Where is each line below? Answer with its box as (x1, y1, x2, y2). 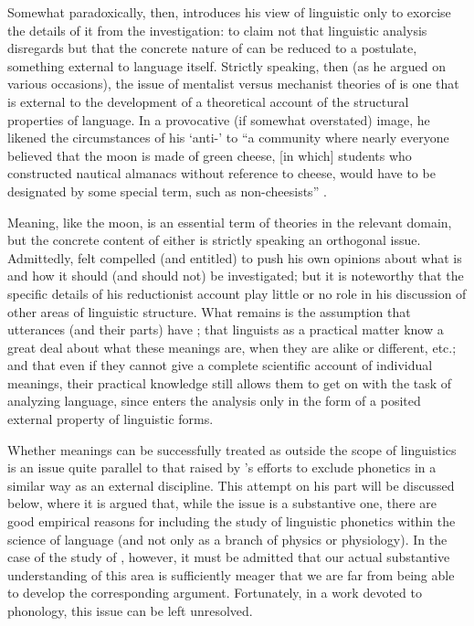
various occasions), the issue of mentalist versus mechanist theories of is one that (7, 74, 459, 93)
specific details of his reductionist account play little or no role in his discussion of (7, 283, 467, 302)
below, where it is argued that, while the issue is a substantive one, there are (7, 493, 437, 513)
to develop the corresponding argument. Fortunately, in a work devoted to (7, 583, 422, 602)
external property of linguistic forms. (7, 409, 214, 429)
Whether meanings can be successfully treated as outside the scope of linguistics (7, 440, 457, 459)
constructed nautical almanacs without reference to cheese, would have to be (7, 164, 436, 183)
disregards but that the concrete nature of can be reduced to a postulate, (7, 38, 417, 58)
